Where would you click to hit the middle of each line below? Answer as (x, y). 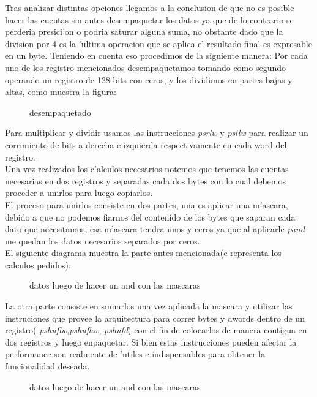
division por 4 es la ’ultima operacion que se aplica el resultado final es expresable (158, 43)
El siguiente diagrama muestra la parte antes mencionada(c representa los (143, 253)
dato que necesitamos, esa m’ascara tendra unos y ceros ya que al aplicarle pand (155, 229)
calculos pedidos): (38, 264)
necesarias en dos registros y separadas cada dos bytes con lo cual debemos (145, 180)
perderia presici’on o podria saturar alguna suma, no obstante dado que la (144, 32)
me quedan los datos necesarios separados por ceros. (103, 240)
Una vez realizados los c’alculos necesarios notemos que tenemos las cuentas (147, 169)
